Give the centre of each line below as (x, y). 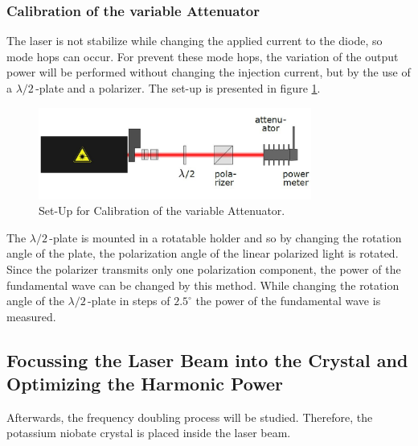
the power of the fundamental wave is (288, 301)
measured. (31, 316)
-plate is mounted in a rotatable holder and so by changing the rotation (225, 237)
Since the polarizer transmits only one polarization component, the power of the (204, 268)
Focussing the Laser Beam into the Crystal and (207, 359)
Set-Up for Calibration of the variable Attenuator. (162, 211)
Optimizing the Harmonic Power (145, 384)
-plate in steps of (129, 301)
